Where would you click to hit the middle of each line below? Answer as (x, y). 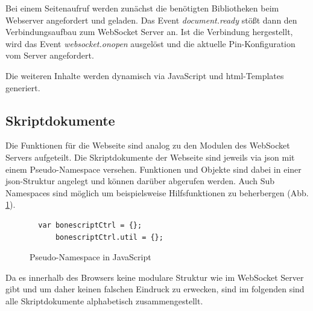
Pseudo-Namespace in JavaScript (90, 257)
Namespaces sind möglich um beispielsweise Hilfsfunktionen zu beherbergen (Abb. (157, 192)
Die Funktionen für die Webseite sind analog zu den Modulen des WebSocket (148, 145)
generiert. (23, 87)
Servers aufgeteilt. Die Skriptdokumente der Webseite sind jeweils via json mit (150, 157)
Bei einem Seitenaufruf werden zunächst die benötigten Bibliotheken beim (142, 8)
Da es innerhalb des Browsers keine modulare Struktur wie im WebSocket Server (155, 277)
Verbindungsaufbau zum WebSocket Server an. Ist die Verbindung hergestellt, (149, 32)
